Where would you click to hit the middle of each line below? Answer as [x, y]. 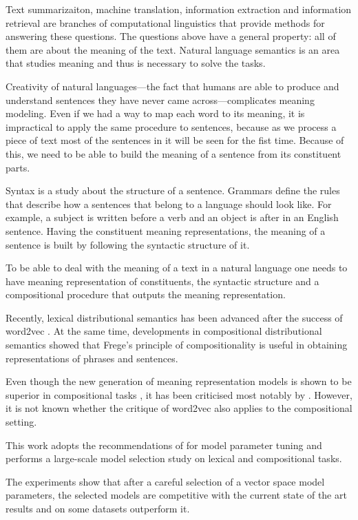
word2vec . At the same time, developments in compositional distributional [164, 331]
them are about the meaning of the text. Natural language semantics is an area [173, 49]
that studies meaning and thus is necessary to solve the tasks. [136, 63]
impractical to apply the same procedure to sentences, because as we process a [171, 126]
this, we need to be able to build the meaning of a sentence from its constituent [173, 153]
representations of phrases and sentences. [92, 358]
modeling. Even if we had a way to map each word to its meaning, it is [155, 113]
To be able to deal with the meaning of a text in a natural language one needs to [177, 268]
